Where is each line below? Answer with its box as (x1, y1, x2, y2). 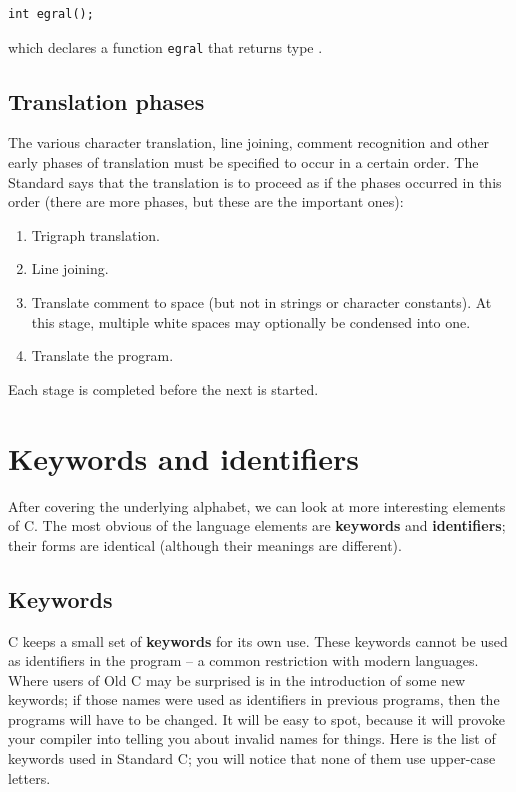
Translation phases (8, 85, 205, 116)
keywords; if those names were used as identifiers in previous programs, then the (8, 689, 500, 710)
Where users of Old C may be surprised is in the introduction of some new (8, 669, 466, 690)
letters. (8, 767, 51, 788)
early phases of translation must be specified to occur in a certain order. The (8, 152, 479, 173)
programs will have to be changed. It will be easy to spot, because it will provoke (8, 708, 505, 729)
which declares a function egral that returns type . (8, 36, 323, 57)
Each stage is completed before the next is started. (8, 378, 319, 399)
